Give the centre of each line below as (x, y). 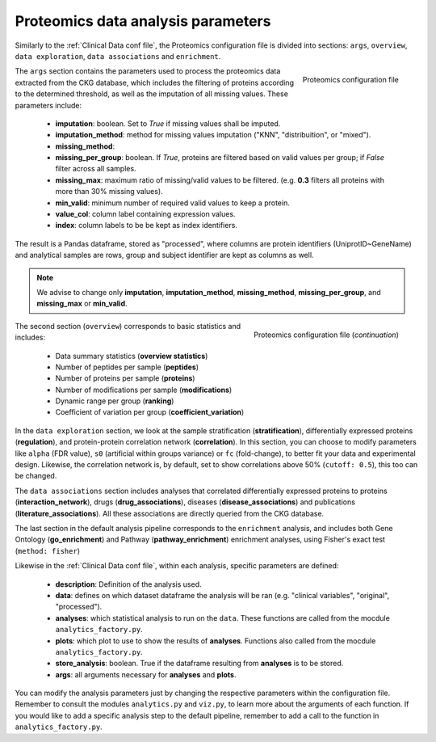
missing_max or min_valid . (82, 304)
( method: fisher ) (48, 550)
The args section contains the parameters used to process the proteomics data (148, 71)
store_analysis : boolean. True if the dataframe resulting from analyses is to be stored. (199, 664)
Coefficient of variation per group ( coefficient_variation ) (150, 412)
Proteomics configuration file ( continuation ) (326, 335)
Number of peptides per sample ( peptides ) (127, 367)
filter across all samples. (96, 169)
